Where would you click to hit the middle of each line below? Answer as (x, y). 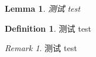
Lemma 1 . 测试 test (43, 8)
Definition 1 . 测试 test (48, 28)
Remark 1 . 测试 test (41, 48)
